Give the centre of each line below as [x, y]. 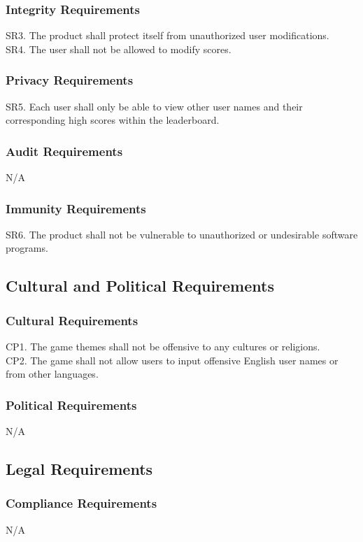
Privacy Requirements [70, 80]
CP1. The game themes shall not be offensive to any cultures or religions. [163, 347]
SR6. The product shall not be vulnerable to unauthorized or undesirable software [182, 234]
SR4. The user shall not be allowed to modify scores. [119, 49]
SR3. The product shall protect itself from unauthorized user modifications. [168, 35]
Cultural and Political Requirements [140, 286]
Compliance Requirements [81, 503]
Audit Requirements [64, 151]
